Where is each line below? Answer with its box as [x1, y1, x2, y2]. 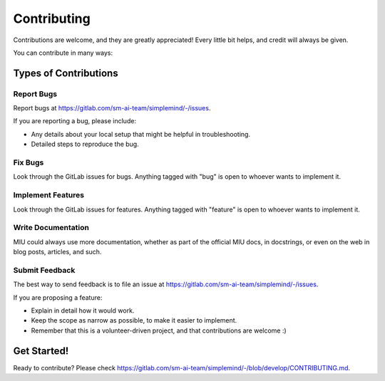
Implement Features [13, 190, 85, 200]
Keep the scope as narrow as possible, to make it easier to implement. [31, 316, 237, 325]
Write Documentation [13, 223, 89, 233]
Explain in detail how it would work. [31, 306, 135, 315]
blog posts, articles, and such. [13, 248, 102, 256]
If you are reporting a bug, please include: [13, 117, 137, 125]
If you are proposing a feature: [13, 293, 103, 302]
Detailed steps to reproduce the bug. [31, 140, 139, 149]
